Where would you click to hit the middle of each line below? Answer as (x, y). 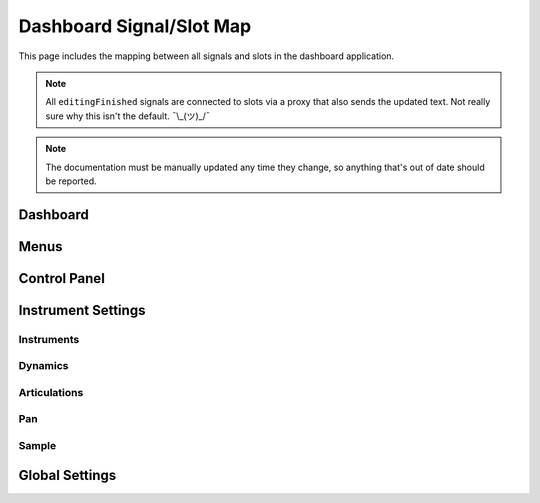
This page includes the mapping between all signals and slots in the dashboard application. (206, 56)
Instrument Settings (82, 310)
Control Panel (61, 278)
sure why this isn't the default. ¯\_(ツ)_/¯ (127, 116)
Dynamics (43, 366)
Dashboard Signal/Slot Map (135, 26)
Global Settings (67, 475)
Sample (37, 445)
